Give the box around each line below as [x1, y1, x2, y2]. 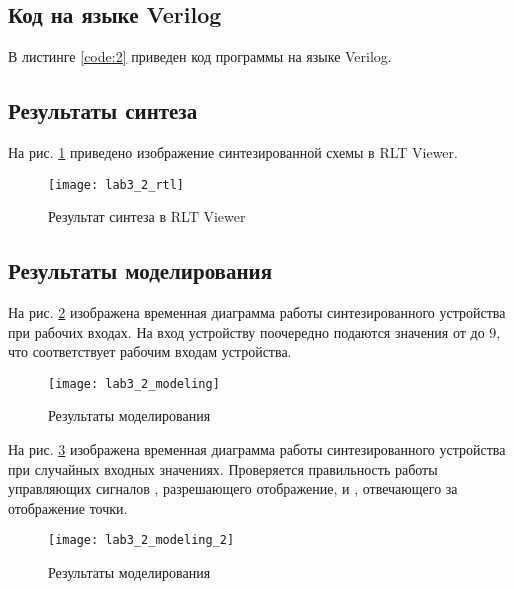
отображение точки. [8, 497, 128, 518]
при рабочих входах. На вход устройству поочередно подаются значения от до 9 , [8, 321, 501, 342]
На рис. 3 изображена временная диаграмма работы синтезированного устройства [8, 439, 506, 460]
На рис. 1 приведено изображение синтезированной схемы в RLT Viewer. [8, 142, 458, 162]
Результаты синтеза [8, 95, 198, 126]
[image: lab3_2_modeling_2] [48, 533, 235, 548]
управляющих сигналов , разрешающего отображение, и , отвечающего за [8, 478, 458, 499]
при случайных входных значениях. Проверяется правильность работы [8, 458, 438, 479]
